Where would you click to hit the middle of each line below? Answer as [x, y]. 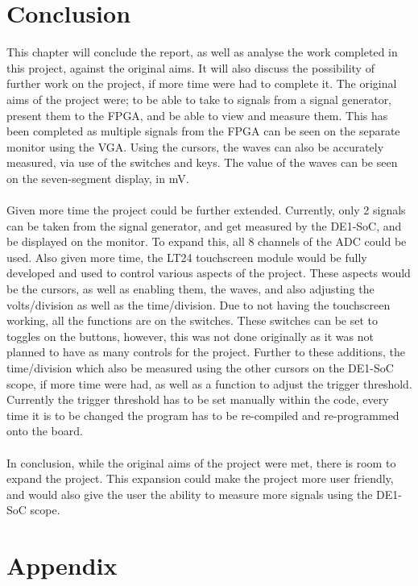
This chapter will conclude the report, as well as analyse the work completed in [202, 52]
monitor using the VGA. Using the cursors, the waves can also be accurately [195, 146]
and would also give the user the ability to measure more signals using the [190, 494]
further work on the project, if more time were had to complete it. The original [202, 83]
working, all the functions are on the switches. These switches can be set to [192, 320]
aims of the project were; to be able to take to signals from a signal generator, [199, 99]
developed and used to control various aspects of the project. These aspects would [209, 273]
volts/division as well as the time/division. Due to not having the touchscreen [199, 304]
